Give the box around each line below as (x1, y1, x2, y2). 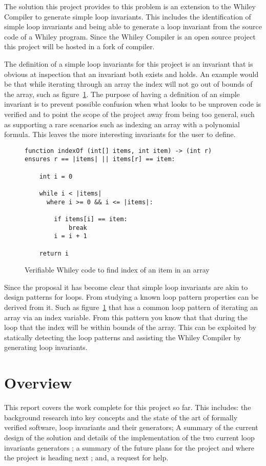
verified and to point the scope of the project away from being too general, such (4, 108, 255, 119)
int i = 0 (39, 172, 73, 180)
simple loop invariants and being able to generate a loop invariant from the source (4, 21, 262, 32)
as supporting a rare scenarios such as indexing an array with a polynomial (4, 119, 240, 129)
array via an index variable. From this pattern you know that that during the (4, 312, 248, 322)
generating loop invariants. (4, 342, 88, 353)
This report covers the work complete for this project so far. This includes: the (4, 402, 251, 413)
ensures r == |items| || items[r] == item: (25, 156, 175, 163)
